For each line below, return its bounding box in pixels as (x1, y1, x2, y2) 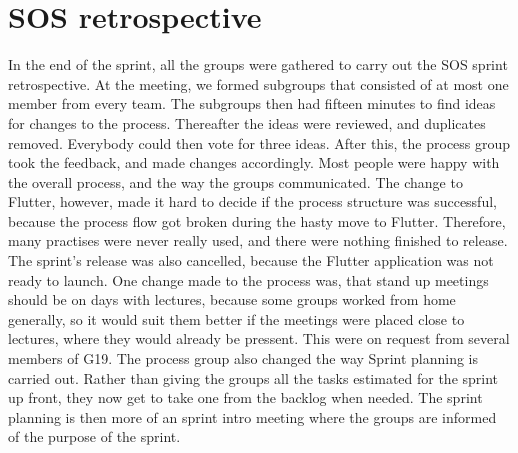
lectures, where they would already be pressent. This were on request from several (8, 328, 510, 349)
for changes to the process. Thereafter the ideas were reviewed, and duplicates (8, 112, 486, 133)
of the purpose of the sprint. (8, 426, 181, 447)
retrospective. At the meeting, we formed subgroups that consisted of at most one (8, 73, 509, 94)
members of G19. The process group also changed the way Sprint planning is (8, 348, 479, 369)
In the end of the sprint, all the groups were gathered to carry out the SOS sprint (8, 54, 508, 75)
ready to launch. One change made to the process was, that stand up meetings (8, 269, 489, 290)
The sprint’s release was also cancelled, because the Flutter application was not (8, 250, 494, 271)
